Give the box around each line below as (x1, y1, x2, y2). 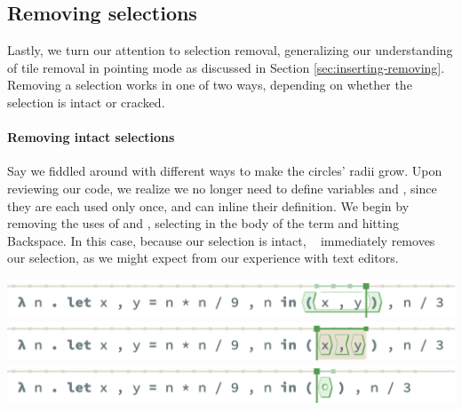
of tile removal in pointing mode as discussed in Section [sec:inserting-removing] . (7, 58, 445, 76)
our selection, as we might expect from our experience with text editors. (7, 248, 399, 267)
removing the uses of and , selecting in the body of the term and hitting (7, 214, 399, 233)
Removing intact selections (7, 128, 175, 146)
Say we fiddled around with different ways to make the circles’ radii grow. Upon (7, 162, 442, 180)
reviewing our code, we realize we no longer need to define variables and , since (7, 178, 437, 197)
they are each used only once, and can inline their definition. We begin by (7, 196, 410, 215)
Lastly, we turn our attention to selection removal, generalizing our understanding (7, 41, 453, 59)
